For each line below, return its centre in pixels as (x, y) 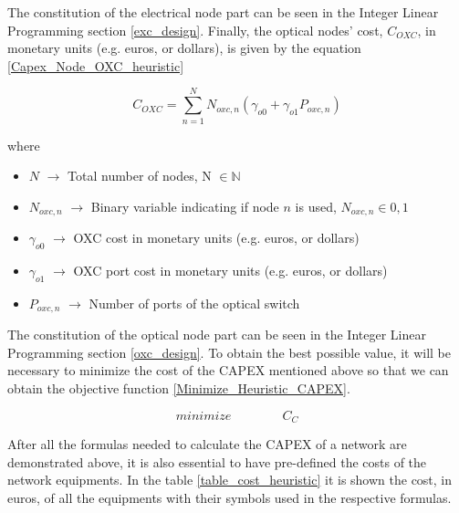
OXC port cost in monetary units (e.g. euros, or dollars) (230, 270)
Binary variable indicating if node (185, 206)
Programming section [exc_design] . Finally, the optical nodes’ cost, (195, 30)
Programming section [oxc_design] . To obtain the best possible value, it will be (229, 352)
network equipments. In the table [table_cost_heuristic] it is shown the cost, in (230, 480)
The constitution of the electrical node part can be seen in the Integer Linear (223, 12)
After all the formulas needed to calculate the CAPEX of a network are (207, 444)
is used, (316, 206)
